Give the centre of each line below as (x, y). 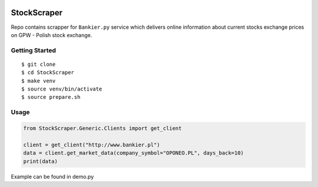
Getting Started (33, 50)
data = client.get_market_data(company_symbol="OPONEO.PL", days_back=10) (134, 153)
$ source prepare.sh (51, 97)
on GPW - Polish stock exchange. (52, 35)
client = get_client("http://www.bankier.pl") (92, 145)
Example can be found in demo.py (52, 176)
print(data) (41, 161)
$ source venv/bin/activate (62, 89)
